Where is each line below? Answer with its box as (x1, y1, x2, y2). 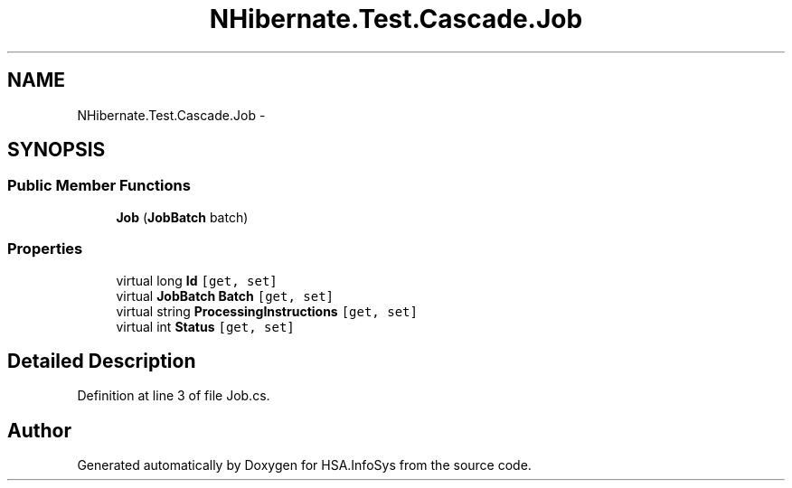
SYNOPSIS (7, 138, 106, 162)
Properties (7, 239, 83, 258)
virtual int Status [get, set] (116, 318, 295, 334)
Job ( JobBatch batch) (116, 209, 249, 225)
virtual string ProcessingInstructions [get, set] (116, 303, 418, 319)
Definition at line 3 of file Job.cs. (77, 388, 270, 404)
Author (7, 418, 71, 442)
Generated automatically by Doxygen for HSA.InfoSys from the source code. (77, 457, 532, 474)
